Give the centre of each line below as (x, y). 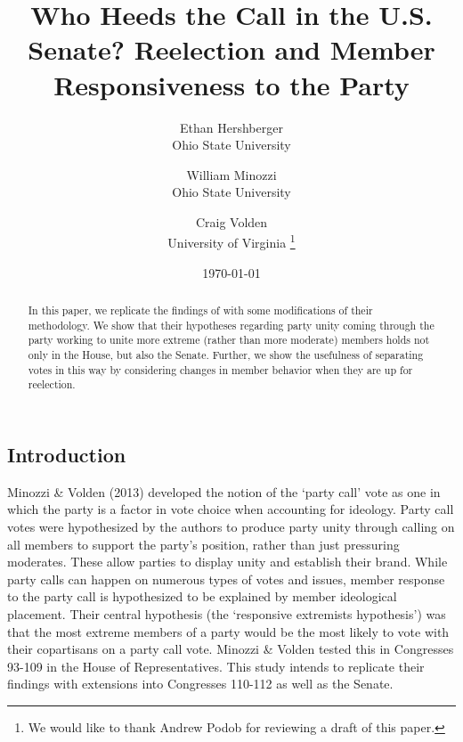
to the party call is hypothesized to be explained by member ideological (202, 596)
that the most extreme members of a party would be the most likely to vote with (228, 631)
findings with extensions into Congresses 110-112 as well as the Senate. (200, 684)
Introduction (67, 455)
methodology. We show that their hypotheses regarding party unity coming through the (231, 325)
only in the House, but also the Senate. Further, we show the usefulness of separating (226, 355)
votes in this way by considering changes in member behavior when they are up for (220, 369)
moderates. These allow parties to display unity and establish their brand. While (227, 562)
